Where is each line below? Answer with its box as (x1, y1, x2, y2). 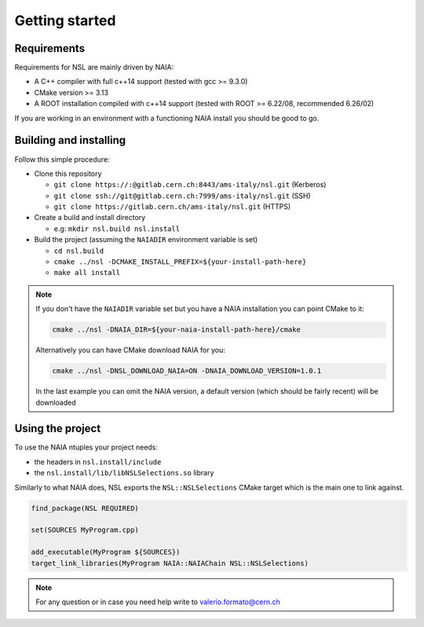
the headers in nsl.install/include (34, 456, 162, 467)
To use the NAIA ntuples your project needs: (14, 442, 159, 452)
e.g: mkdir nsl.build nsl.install (53, 224, 181, 233)
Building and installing (14, 134, 126, 147)
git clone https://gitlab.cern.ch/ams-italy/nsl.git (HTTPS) (53, 202, 291, 211)
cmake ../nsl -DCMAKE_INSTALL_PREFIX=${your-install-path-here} (53, 258, 307, 266)
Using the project (14, 422, 101, 435)
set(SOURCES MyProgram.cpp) (31, 526, 139, 534)
